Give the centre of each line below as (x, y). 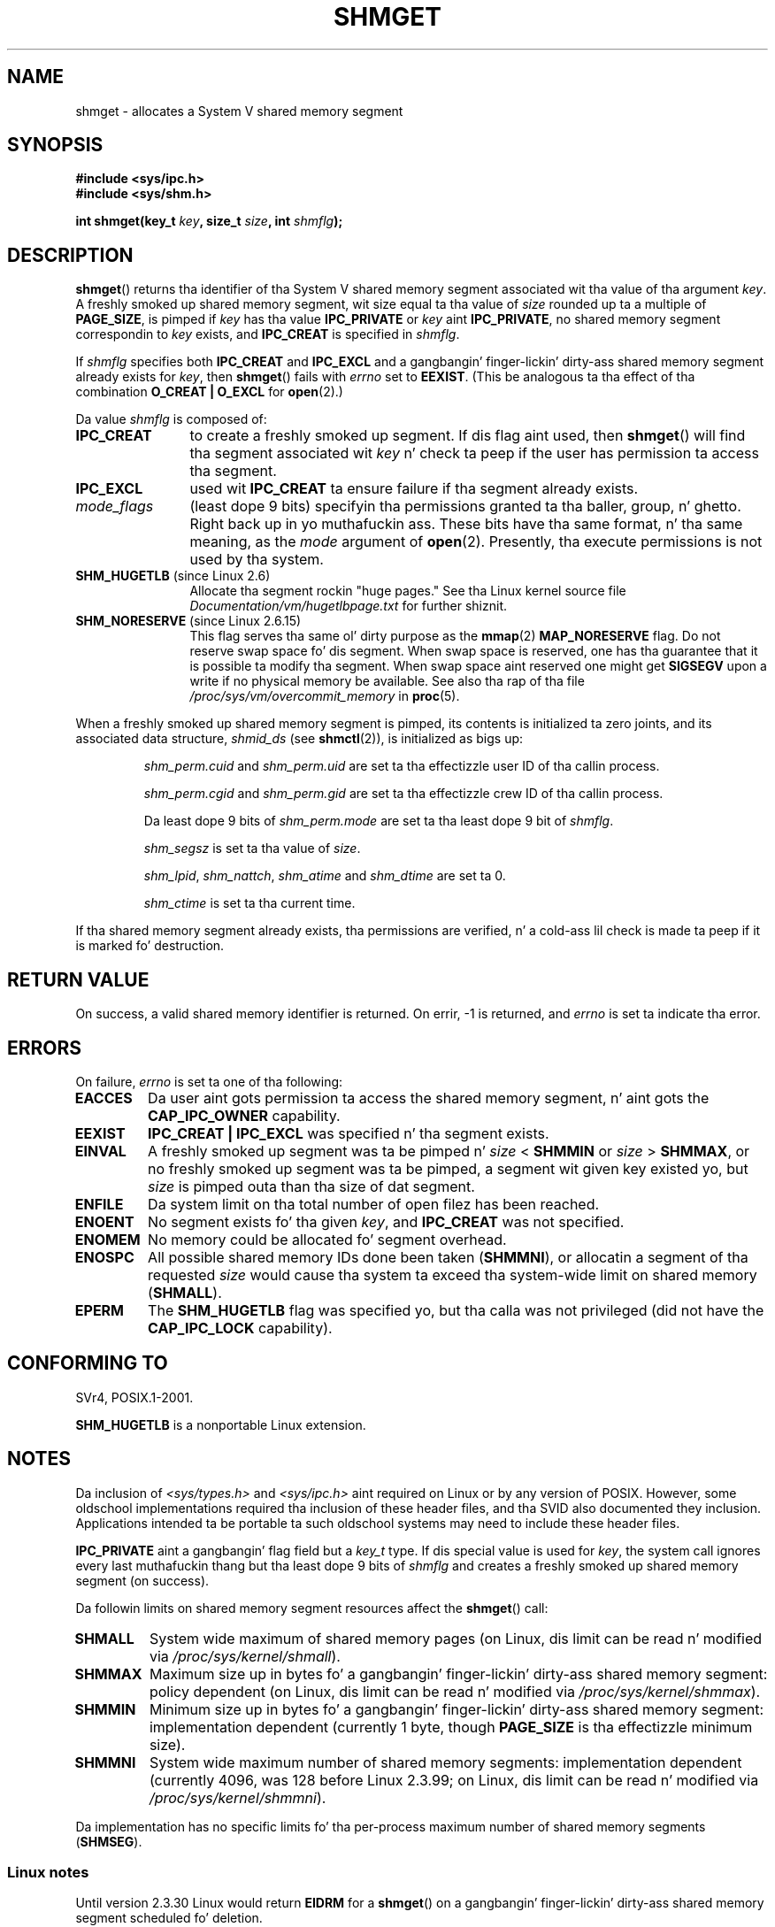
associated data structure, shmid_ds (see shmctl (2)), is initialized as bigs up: (299, 739)
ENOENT (104, 1221)
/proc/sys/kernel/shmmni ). (238, 1797)
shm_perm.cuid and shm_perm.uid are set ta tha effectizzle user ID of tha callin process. (402, 766)
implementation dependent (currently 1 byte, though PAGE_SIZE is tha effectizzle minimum (451, 1727)
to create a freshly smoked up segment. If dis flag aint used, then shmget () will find (468, 436)
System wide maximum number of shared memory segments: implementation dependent (445, 1762)
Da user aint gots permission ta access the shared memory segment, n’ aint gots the (429, 1098)
